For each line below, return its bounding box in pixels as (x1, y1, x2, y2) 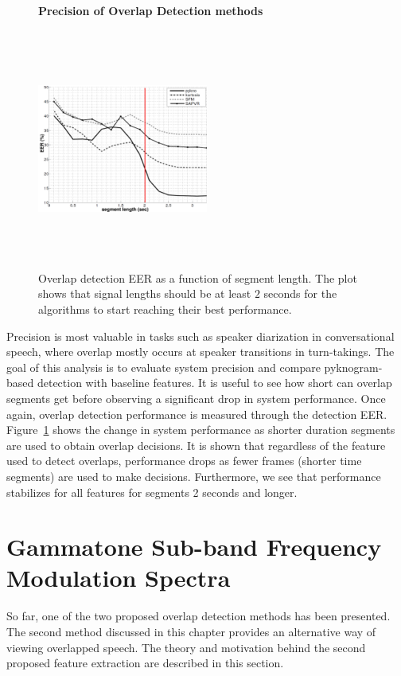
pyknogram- (324, 358, 383, 375)
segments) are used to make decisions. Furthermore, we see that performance (6, 467, 381, 484)
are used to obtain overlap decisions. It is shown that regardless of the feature (6, 436, 386, 453)
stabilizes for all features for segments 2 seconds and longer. (6, 483, 298, 500)
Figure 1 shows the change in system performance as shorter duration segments (6, 421, 395, 438)
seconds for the (263, 285, 337, 302)
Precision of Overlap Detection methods (38, 2, 263, 18)
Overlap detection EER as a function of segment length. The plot (38, 269, 357, 286)
